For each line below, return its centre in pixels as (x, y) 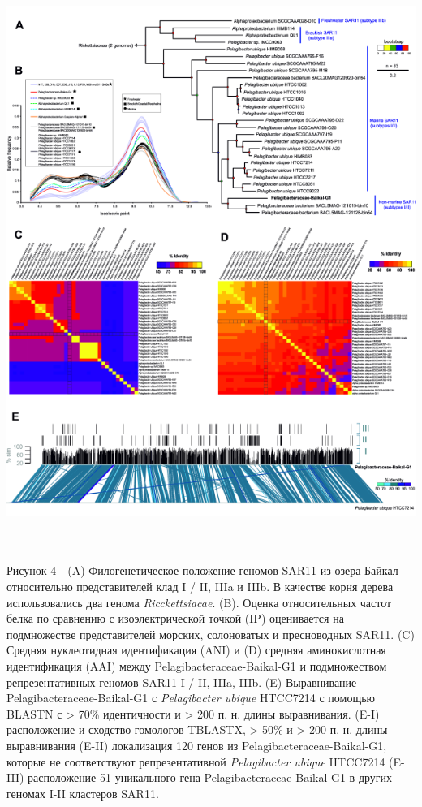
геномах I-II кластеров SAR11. (83, 793)
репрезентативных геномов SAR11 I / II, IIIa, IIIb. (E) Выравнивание (182, 682)
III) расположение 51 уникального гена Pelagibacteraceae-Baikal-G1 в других (200, 777)
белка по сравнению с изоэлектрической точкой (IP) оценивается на (175, 618)
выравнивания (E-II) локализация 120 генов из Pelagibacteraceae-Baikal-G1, (197, 745)
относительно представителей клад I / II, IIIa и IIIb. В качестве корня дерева (200, 586)
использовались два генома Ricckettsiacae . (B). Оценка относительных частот (199, 602)
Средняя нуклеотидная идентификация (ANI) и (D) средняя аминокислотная (196, 650)
